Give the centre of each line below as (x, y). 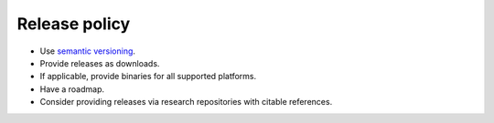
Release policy (74, 24)
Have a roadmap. (72, 89)
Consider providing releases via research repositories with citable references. (186, 102)
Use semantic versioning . (88, 51)
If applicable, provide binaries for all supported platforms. (148, 77)
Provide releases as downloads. (100, 63)
